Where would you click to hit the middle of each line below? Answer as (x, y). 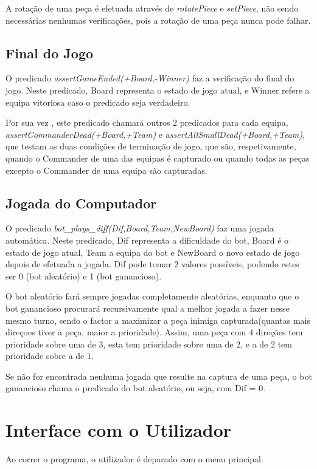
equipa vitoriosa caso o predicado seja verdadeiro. (98, 102)
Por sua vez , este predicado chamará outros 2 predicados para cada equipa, (147, 122)
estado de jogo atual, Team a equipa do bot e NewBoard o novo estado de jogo (153, 252)
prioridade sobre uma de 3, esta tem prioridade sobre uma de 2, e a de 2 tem (149, 344)
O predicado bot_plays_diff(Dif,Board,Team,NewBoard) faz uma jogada (140, 228)
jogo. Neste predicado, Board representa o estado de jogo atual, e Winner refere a (158, 90)
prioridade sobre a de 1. (50, 356)
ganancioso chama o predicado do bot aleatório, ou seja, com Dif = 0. (136, 388)
